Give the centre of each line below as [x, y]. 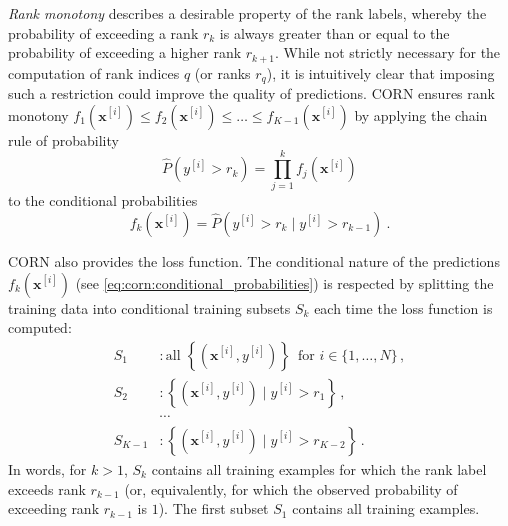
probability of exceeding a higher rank [125, 52]
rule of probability [63, 139]
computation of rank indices [94, 72]
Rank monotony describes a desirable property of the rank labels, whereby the [247, 13]
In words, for [47, 468]
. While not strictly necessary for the [387, 52]
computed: [40, 327]
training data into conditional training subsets [149, 307]
